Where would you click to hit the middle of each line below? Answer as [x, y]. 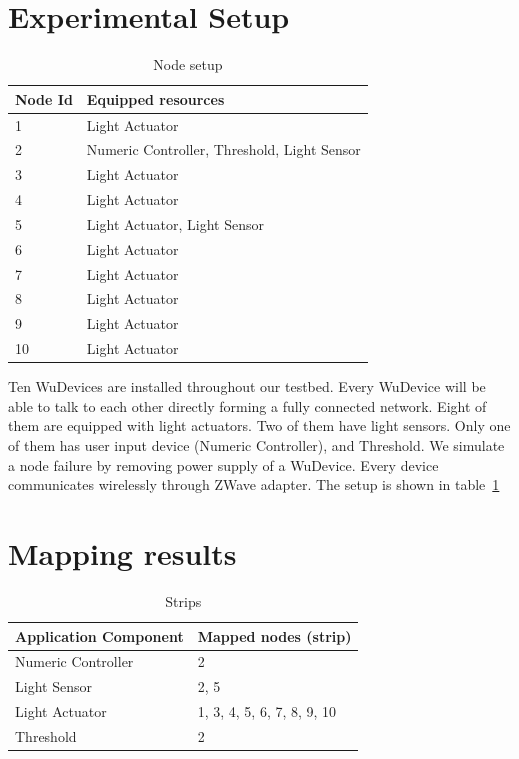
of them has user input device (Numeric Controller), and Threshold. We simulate [256, 445]
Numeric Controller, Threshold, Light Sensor [223, 149]
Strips [183, 600]
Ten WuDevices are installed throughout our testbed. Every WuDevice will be [247, 386]
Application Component [99, 635]
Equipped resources [155, 98]
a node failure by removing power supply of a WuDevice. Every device [223, 464]
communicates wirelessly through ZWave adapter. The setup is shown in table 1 [254, 484]
